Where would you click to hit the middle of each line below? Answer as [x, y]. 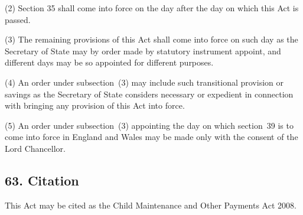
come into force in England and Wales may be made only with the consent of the [151, 137]
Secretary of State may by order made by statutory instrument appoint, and [143, 51]
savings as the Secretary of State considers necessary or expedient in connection [149, 94]
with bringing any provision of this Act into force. [95, 105]
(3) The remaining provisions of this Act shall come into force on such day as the [151, 39]
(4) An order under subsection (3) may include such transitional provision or [144, 82]
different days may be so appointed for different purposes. [109, 62]
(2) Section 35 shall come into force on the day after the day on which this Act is [152, 8]
